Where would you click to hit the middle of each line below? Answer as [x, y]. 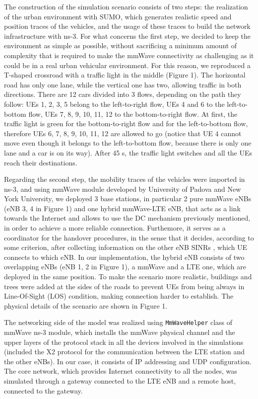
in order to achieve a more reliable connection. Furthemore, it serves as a [115, 228]
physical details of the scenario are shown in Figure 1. [86, 305]
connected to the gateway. [43, 390]
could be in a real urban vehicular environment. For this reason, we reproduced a [127, 65]
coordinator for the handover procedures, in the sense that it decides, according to [129, 237]
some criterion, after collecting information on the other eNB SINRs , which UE [126, 247]
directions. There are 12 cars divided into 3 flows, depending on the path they [123, 94]
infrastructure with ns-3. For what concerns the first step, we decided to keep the [128, 36]
